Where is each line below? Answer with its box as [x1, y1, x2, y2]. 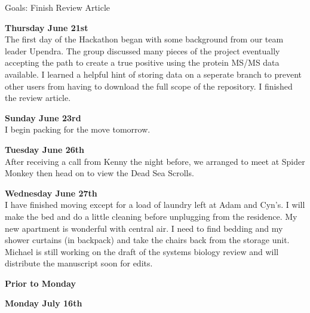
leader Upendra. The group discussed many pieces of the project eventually [5, 44, 280, 57]
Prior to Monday [5, 277, 76, 289]
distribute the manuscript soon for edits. [5, 257, 153, 269]
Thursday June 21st [5, 21, 88, 33]
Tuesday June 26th [5, 143, 84, 155]
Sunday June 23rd [5, 111, 81, 124]
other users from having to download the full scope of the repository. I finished [5, 79, 293, 92]
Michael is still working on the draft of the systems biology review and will [5, 245, 279, 257]
